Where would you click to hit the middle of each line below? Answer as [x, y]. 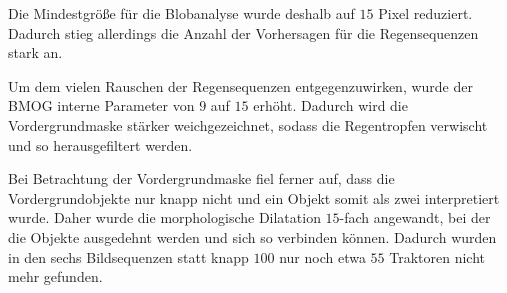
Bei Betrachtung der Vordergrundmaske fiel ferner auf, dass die [201, 178]
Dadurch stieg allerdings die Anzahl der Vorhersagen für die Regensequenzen [243, 32]
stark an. [35, 52]
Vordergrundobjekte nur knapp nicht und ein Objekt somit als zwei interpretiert [254, 197]
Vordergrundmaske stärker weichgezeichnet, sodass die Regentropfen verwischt [248, 124]
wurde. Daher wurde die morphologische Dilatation [164, 217]
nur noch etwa [322, 256]
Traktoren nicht [437, 256]
